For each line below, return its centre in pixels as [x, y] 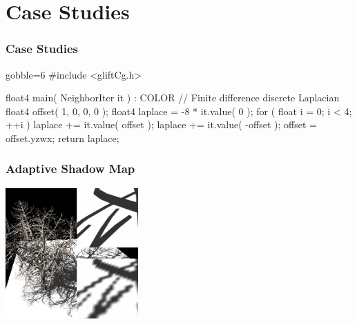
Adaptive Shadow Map [70, 169]
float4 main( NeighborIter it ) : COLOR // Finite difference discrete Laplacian [173, 98]
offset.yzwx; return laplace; [62, 138]
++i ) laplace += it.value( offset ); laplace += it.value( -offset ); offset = [161, 124]
